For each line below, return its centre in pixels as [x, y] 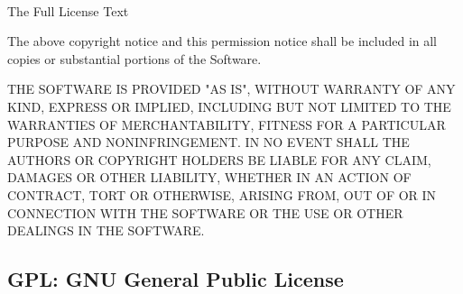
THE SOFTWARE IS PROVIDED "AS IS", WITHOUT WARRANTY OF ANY [231, 89]
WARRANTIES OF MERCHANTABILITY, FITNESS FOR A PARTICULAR [227, 124]
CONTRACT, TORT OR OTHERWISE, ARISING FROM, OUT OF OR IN [222, 194]
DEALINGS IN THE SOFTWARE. [106, 230]
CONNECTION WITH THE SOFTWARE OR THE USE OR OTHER [205, 212]
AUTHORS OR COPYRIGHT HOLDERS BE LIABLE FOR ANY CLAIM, [219, 159]
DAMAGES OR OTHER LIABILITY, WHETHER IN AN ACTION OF [209, 177]
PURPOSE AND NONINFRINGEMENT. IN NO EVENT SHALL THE [208, 142]
